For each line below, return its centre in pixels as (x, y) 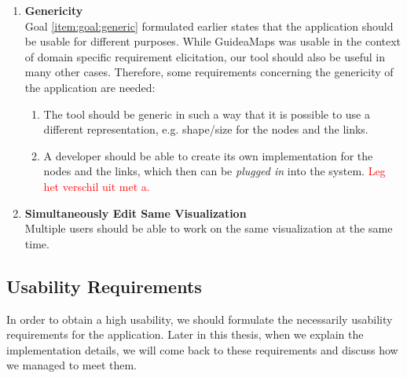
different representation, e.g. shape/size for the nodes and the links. (206, 129)
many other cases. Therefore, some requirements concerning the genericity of (209, 72)
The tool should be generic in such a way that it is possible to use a (207, 114)
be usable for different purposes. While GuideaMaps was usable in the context (213, 41)
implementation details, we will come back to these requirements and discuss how (202, 349)
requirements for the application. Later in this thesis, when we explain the (185, 334)
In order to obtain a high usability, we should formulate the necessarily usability (200, 319)
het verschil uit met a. (97, 186)
